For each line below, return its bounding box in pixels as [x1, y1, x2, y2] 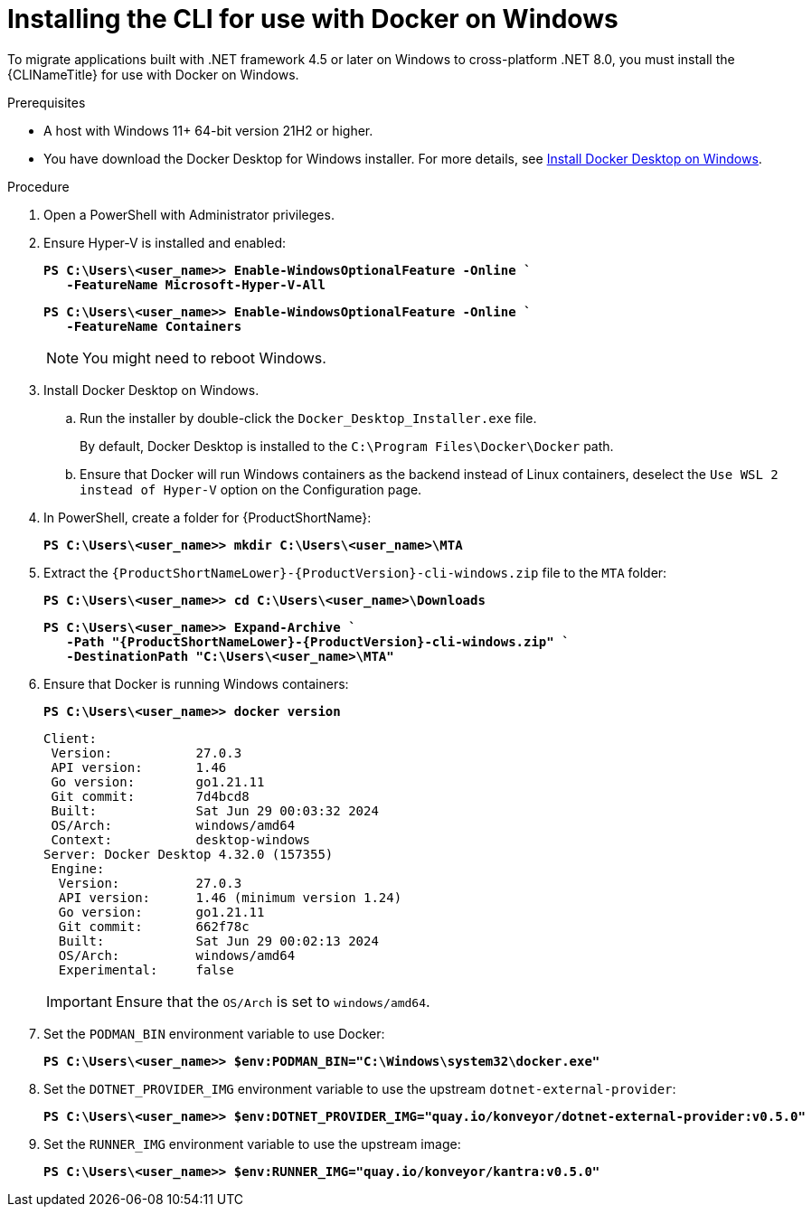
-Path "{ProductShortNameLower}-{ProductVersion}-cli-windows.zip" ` [66, 634, 570, 649]
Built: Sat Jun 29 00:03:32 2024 [51, 803, 379, 818]
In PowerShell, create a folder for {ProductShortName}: [43, 509, 372, 525]
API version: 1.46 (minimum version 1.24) [58, 889, 402, 905]
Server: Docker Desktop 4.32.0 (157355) [43, 846, 334, 861]
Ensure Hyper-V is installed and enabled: [43, 234, 287, 250]
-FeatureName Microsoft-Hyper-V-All [66, 277, 326, 292]
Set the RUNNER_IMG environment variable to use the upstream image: [43, 1135, 461, 1152]
